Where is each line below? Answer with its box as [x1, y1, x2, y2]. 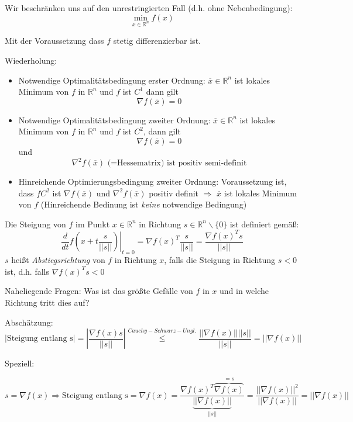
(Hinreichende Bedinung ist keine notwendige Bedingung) [40, 198, 247, 210]
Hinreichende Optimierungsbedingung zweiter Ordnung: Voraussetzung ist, [18, 175, 287, 188]
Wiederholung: [5, 54, 57, 66]
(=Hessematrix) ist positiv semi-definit [107, 159, 247, 168]
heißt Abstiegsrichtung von [11, 254, 105, 266]
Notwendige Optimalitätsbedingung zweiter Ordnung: [18, 113, 211, 126]
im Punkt [76, 217, 110, 230]
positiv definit [149, 186, 199, 199]
